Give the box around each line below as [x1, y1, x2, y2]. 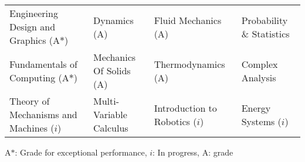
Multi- [93, 94, 119, 108]
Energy [241, 101, 271, 115]
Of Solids [93, 64, 131, 77]
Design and [9, 20, 56, 33]
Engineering [9, 6, 58, 20]
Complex [241, 57, 278, 71]
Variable [93, 108, 127, 121]
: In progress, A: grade [152, 146, 233, 158]
